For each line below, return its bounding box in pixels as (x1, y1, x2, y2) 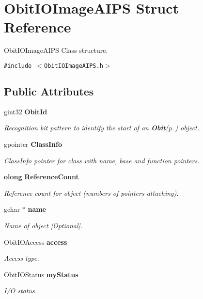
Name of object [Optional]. (4, 220, 83, 230)
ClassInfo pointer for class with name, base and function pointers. (4, 155, 200, 165)
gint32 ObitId (4, 106, 47, 116)
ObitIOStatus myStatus (4, 269, 78, 279)
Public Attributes (4, 83, 94, 98)
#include (4, 62, 32, 69)
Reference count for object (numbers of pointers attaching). (4, 188, 179, 198)
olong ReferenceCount (4, 172, 79, 182)
